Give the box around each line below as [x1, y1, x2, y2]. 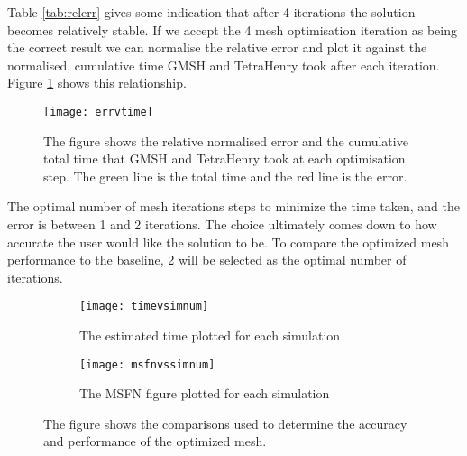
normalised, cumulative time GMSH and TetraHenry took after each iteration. [7, 55, 440, 74]
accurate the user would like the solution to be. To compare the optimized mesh [7, 232, 449, 251]
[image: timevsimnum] [79, 300, 209, 313]
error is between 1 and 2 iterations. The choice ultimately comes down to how [7, 215, 437, 233]
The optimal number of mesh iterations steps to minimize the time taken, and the [7, 197, 461, 216]
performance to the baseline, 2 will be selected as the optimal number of [7, 250, 407, 269]
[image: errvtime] [43, 105, 153, 118]
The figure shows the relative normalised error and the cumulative [43, 131, 408, 150]
